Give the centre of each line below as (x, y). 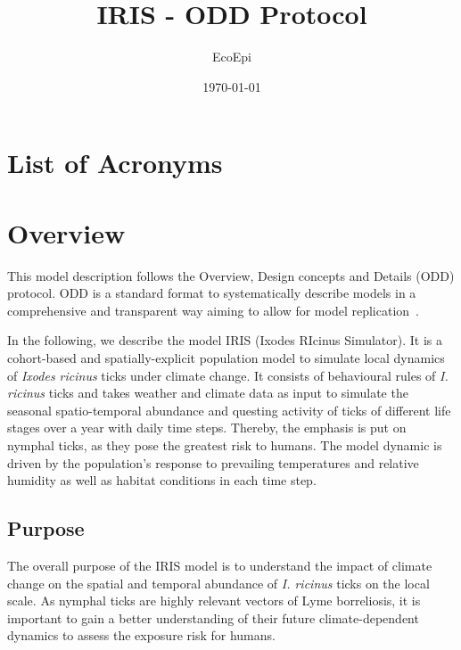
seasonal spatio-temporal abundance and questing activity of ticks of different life (229, 410)
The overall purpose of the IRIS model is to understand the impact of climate (220, 565)
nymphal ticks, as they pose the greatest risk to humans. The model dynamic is (225, 444)
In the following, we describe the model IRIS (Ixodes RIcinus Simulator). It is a (225, 340)
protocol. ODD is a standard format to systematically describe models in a (212, 293)
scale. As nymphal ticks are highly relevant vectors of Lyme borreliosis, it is (214, 601)
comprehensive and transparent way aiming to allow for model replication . (213, 310)
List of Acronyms (115, 163)
